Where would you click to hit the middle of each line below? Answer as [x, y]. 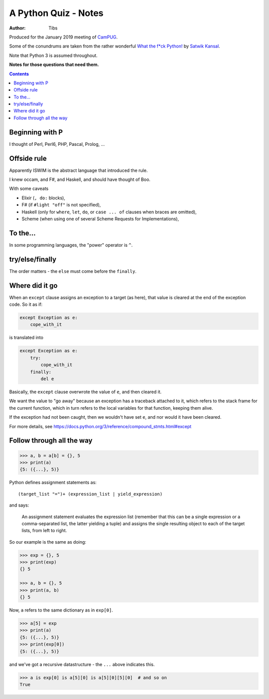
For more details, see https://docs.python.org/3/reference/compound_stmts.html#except [100, 426]
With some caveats [29, 189]
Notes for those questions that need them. [54, 64]
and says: [19, 505]
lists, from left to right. [44, 531]
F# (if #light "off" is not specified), [61, 205]
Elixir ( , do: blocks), [44, 198]
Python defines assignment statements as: [53, 483]
